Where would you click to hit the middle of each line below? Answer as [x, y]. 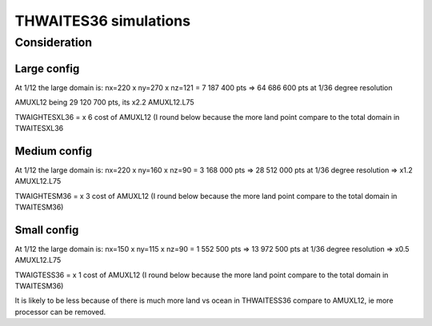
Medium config [54, 151]
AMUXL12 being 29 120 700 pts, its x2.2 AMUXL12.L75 [105, 102]
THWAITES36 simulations [103, 21]
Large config [47, 68]
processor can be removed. [60, 312]
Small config [47, 230]
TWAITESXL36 [39, 128]
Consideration [54, 42]
